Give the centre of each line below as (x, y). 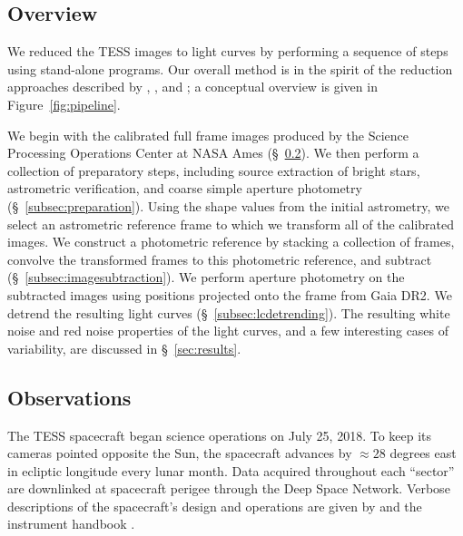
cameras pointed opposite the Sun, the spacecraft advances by (180, 453)
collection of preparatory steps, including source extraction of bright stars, (214, 170)
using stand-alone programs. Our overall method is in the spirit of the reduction (230, 68)
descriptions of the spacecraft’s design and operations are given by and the (215, 506)
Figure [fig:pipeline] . (64, 104)
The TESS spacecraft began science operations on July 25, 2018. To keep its (220, 435)
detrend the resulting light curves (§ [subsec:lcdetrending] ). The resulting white (229, 312)
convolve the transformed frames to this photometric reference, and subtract (220, 259)
